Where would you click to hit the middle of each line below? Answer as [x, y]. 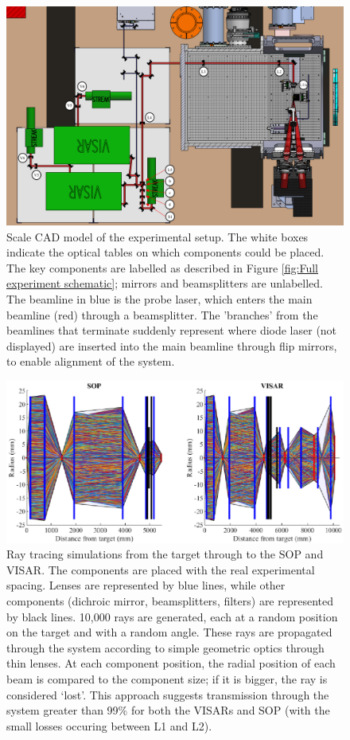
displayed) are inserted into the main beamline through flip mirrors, [172, 345]
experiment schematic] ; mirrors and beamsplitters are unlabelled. [165, 283]
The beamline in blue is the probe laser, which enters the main [159, 298]
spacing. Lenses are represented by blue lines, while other [146, 585]
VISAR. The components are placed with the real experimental [161, 569]
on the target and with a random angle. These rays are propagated [169, 632]
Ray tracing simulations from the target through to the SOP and [165, 554]
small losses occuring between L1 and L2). [109, 725]
